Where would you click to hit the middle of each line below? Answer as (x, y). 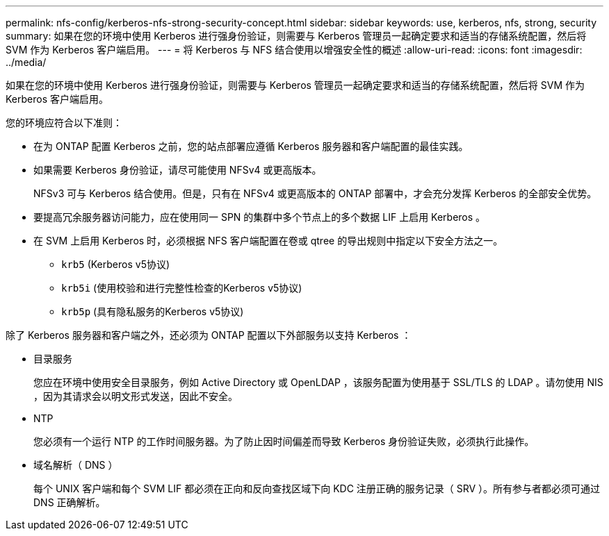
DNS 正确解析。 (70, 502)
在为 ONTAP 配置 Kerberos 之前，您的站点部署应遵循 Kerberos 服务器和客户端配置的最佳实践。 (251, 146)
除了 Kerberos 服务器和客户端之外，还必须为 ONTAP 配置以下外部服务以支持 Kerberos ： (209, 335)
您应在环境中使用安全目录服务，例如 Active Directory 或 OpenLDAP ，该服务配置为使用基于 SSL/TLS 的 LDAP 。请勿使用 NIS (318, 382)
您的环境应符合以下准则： (64, 123)
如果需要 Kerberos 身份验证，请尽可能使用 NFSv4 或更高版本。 (178, 170)
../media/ (26, 62)
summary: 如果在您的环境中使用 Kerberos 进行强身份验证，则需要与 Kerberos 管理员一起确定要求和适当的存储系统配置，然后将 (296, 36)
